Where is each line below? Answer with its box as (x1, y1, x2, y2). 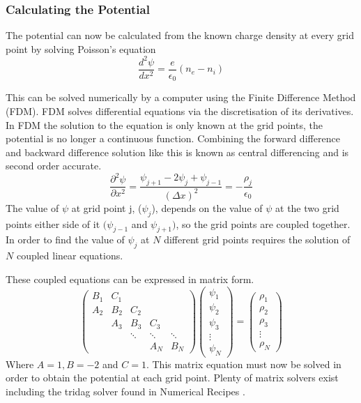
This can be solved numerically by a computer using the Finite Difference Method (6, 90, 356, 105)
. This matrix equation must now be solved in (146, 356, 341, 371)
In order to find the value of (6, 232, 125, 247)
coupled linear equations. (16, 248, 123, 263)
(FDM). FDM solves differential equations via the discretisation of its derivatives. (6, 104, 354, 119)
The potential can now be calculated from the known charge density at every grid (6, 28, 354, 43)
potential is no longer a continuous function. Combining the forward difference (6, 131, 340, 146)
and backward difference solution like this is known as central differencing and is (6, 144, 349, 159)
